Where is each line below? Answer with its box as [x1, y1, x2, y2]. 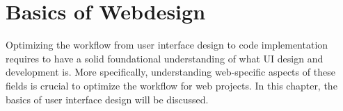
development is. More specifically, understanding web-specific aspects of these [6, 65, 335, 79]
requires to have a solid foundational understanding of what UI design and [6, 51, 324, 65]
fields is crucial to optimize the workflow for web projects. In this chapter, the [6, 78, 337, 92]
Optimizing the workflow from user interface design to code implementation [6, 37, 328, 52]
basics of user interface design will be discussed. [6, 92, 209, 106]
